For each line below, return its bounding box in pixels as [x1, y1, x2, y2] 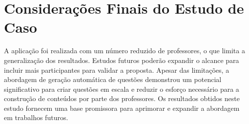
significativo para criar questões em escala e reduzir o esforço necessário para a [4, 83, 239, 94]
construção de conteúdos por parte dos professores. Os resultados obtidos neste [4, 93, 240, 103]
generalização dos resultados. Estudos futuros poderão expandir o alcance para [4, 55, 239, 65]
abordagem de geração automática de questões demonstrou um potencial [4, 74, 222, 84]
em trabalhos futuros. [4, 112, 68, 123]
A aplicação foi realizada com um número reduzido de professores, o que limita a [4, 45, 245, 56]
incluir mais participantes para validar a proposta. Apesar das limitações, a [4, 64, 229, 75]
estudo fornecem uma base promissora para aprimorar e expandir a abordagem [4, 103, 240, 113]
